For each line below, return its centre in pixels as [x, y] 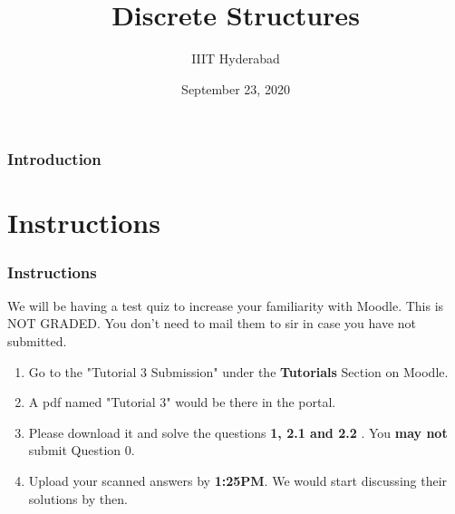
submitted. [37, 341]
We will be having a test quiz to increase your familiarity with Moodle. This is [226, 305]
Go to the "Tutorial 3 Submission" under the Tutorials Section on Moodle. [238, 371]
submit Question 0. [82, 450]
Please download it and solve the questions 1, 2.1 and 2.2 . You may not [238, 432]
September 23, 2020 [236, 88]
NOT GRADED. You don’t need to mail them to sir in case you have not [212, 323]
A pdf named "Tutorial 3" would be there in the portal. [182, 402]
